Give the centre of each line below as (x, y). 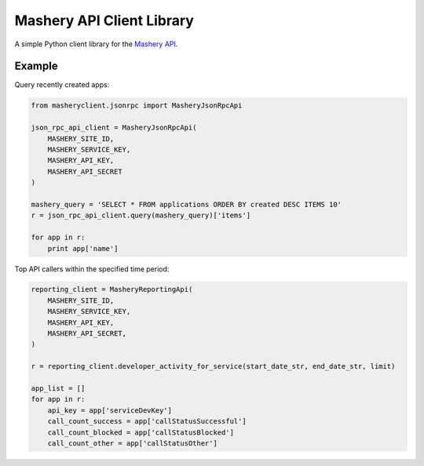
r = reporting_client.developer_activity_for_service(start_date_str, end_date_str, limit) (213, 366)
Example (36, 66)
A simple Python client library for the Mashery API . (96, 44)
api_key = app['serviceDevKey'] (110, 410)
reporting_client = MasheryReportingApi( (112, 289)
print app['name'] (83, 248)
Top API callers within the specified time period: (92, 269)
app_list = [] (58, 388)
